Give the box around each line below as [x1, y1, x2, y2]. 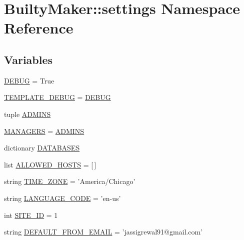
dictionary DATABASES [4, 142, 80, 153]
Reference [4, 17, 73, 38]
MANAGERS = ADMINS [4, 125, 84, 136]
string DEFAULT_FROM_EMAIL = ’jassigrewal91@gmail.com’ [4, 226, 203, 237]
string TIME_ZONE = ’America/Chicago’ [4, 176, 135, 186]
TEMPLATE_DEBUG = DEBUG [4, 92, 111, 102]
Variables [4, 51, 53, 67]
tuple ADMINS [4, 108, 51, 119]
